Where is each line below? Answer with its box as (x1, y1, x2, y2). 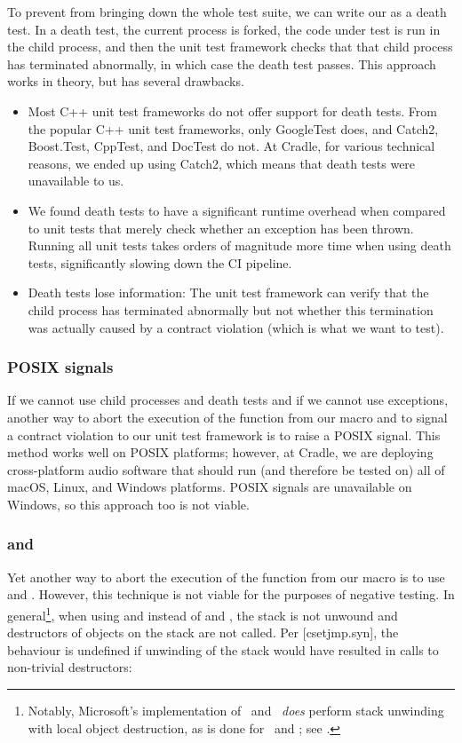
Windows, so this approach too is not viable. (7, 494, 250, 513)
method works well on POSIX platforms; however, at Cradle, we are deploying (7, 443, 434, 462)
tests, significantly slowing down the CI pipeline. (28, 253, 292, 272)
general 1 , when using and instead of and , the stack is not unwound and (7, 603, 398, 624)
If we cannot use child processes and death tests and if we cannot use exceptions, (7, 391, 449, 409)
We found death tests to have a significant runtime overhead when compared (28, 201, 446, 219)
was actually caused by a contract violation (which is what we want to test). (28, 318, 444, 336)
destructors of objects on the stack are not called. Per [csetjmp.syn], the (7, 623, 399, 642)
